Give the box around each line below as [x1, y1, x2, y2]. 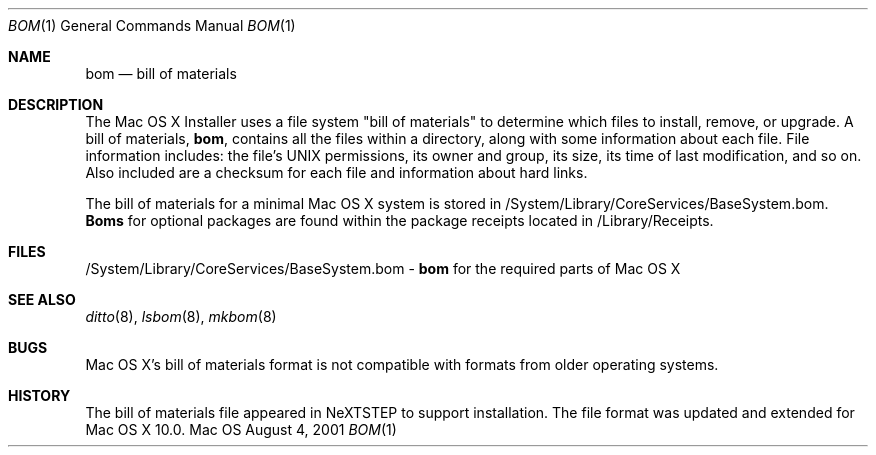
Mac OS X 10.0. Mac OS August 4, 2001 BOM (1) [85, 421, 397, 438]
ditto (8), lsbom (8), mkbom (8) [85, 308, 277, 325]
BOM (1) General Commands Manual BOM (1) [8, 17, 296, 34]
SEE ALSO [8, 291, 76, 308]
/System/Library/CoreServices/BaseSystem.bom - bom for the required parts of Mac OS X [85, 260, 681, 277]
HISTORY [8, 387, 71, 404]
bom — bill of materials [85, 65, 237, 82]
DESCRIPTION [8, 96, 104, 113]
